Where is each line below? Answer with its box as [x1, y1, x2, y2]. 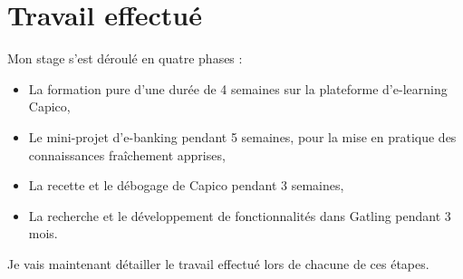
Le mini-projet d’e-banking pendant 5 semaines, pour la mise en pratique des [28, 127, 457, 146]
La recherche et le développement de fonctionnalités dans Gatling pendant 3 [28, 206, 451, 225]
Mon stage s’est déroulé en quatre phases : [7, 49, 243, 68]
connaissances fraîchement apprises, [28, 145, 226, 164]
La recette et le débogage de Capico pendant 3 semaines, [28, 176, 344, 195]
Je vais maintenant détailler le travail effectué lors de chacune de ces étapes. [7, 254, 429, 273]
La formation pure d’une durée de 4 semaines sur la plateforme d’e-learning [28, 79, 448, 98]
